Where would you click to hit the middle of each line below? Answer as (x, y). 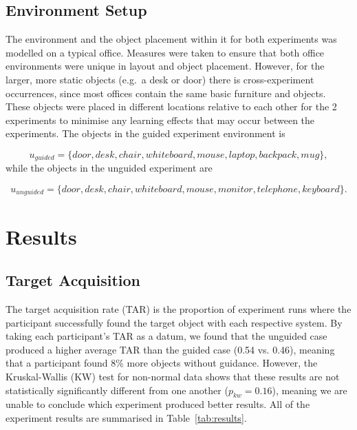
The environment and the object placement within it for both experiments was (171, 39)
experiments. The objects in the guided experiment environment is (145, 133)
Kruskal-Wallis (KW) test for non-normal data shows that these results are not (173, 376)
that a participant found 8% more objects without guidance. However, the (162, 363)
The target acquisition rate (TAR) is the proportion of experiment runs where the (178, 309)
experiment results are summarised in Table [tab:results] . (126, 417)
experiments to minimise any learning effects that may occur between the (160, 120)
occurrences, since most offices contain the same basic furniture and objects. (166, 93)
